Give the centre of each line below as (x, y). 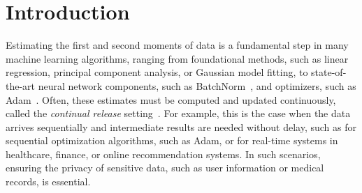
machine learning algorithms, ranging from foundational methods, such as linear (177, 58)
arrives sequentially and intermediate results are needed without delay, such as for (181, 126)
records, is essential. (48, 182)
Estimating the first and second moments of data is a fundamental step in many (177, 45)
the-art (21, 85)
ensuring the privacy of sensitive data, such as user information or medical (165, 168)
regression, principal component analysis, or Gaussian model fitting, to (157, 72)
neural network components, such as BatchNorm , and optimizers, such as (197, 85)
